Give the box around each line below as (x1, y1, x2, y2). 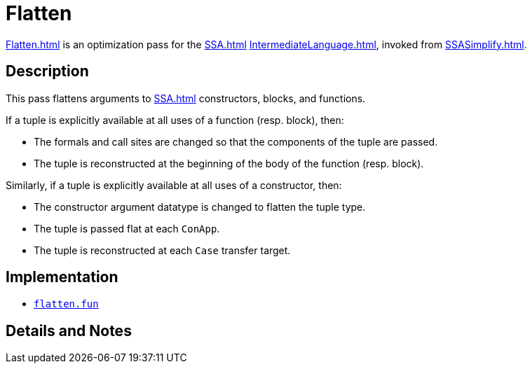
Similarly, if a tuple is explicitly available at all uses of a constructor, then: (6, 179, 342, 191)
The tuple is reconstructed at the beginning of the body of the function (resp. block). (34, 157, 424, 169)
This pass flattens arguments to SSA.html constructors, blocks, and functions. (6, 92, 366, 104)
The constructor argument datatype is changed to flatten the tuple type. (34, 200, 366, 213)
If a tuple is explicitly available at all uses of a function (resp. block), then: (6, 113, 344, 126)
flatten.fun (34, 298, 99, 310)
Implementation (6, 268, 118, 286)
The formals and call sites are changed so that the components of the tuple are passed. (34, 135, 438, 148)
